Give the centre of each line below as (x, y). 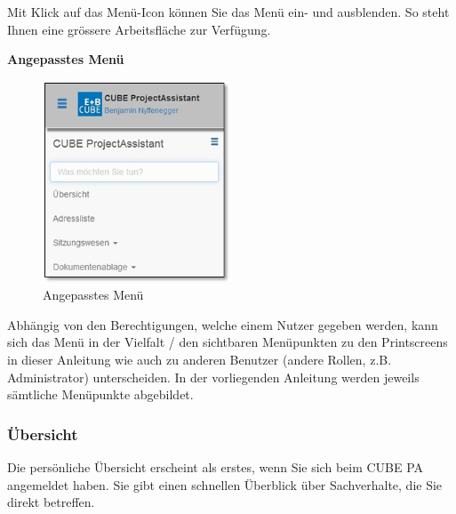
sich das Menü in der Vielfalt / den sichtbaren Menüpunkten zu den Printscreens (228, 342)
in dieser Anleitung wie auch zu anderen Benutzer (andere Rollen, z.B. (200, 359)
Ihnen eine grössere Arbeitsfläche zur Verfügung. (139, 29)
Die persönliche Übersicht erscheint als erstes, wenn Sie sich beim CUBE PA (216, 466)
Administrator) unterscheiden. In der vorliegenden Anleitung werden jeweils (213, 377)
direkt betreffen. (51, 502)
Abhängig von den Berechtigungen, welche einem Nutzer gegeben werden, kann (223, 324)
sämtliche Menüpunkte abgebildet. (100, 394)
